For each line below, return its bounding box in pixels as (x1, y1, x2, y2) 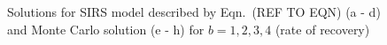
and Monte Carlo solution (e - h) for (7, 19, 205, 38)
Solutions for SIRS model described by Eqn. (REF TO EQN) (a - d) (7, 3, 381, 20)
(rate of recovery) (275, 19, 370, 38)
